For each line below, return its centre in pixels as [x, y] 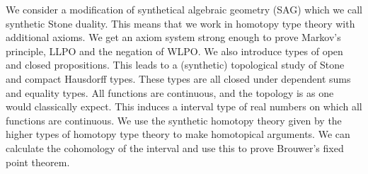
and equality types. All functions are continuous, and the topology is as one [170, 92]
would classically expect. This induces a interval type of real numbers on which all [184, 106]
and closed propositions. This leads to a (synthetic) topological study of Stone [175, 65]
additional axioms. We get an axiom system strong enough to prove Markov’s [173, 37]
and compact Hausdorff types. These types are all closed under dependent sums [178, 78]
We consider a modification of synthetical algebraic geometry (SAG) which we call [184, 9]
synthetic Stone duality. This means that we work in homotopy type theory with [180, 23]
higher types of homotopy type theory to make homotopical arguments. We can [178, 134]
